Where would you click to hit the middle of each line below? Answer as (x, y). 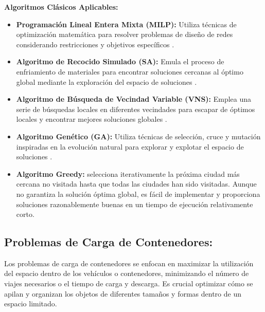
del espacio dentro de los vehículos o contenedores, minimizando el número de (127, 273)
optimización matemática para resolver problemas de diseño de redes (125, 34)
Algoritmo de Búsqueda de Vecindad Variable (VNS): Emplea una (134, 99)
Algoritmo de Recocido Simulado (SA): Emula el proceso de (120, 61)
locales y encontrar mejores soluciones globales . (92, 119)
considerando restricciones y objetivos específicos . (95, 44)
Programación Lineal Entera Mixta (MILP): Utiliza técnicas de (126, 24)
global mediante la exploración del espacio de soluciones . (107, 81)
